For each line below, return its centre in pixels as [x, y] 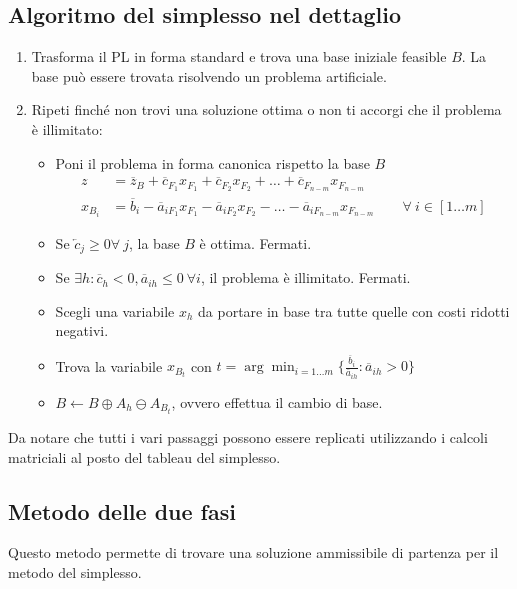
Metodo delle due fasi [122, 510]
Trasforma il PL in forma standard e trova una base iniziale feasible [239, 56]
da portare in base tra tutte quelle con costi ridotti [354, 310]
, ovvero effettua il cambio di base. [277, 401]
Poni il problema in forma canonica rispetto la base [212, 162]
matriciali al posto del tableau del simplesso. [144, 456]
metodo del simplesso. [75, 571]
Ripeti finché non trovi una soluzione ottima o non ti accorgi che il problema [266, 109]
